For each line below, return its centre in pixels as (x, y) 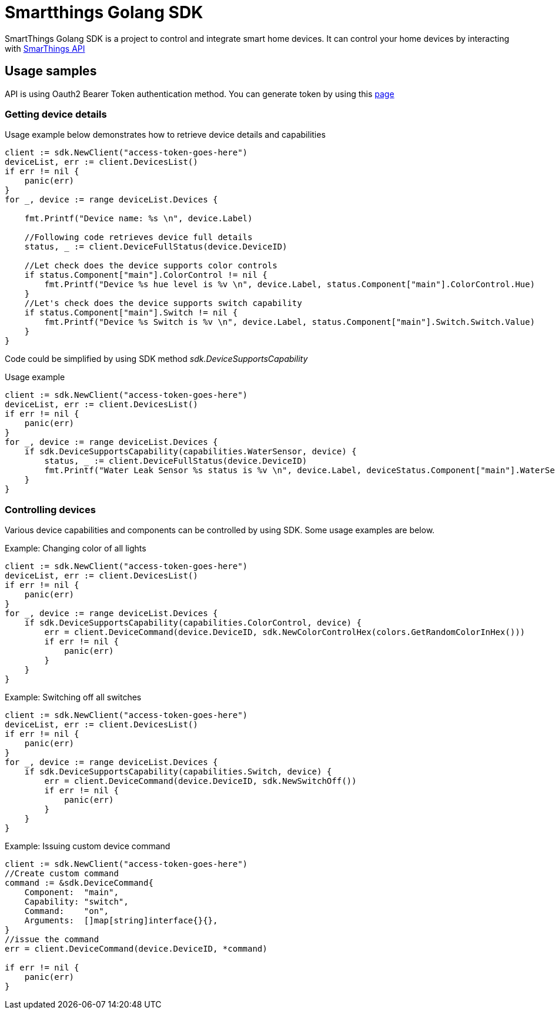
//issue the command (52, 940)
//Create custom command (62, 874)
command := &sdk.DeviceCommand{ (79, 883)
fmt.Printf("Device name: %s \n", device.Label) (138, 219)
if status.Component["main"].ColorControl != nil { (146, 275)
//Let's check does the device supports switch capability (163, 303)
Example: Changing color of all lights (76, 548)
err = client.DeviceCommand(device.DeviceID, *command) (136, 949)
